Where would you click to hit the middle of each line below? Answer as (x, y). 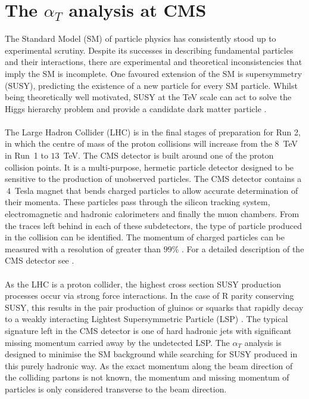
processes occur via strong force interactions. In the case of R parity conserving (149, 296)
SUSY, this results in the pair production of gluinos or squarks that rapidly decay (154, 307)
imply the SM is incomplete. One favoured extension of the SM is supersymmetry (154, 73)
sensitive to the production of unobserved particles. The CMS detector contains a (153, 179)
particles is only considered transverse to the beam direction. (116, 389)
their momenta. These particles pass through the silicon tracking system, (138, 202)
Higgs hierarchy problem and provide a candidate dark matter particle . (136, 108)
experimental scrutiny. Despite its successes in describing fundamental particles (149, 50)
